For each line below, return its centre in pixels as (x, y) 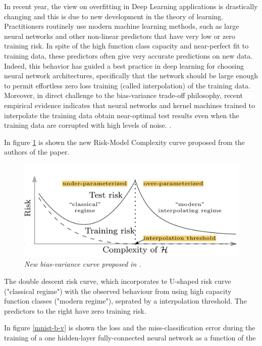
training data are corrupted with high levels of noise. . (88, 125)
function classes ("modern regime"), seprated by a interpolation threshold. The (125, 301)
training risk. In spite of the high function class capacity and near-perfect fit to (126, 46)
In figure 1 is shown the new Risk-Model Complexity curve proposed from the (124, 142)
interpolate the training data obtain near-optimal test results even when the (122, 115)
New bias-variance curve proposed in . (83, 264)
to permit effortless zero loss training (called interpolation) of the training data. (127, 85)
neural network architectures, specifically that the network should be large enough (131, 76)
